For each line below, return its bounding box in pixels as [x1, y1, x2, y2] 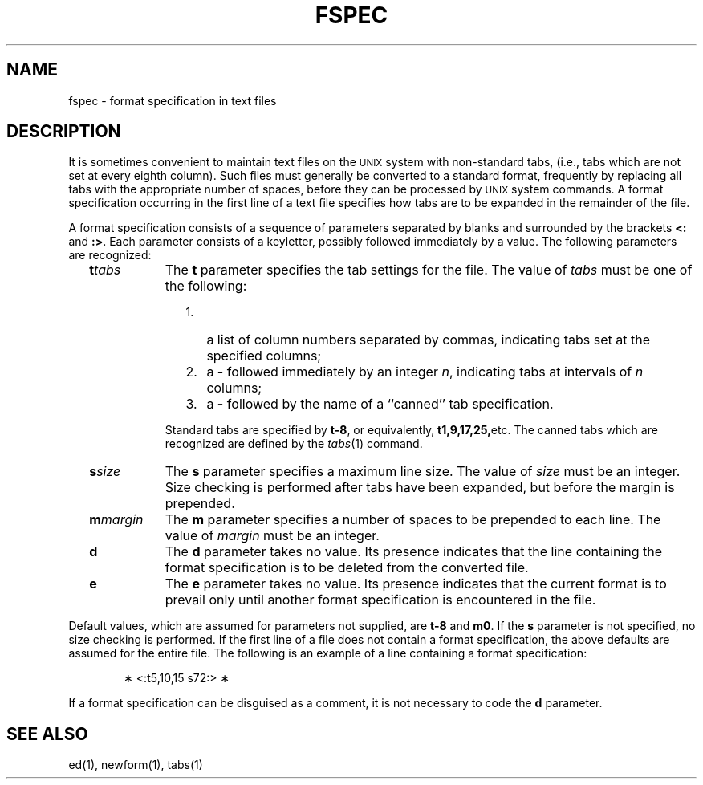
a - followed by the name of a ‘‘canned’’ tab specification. [206, 396, 554, 413]
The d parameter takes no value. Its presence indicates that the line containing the [165, 543, 663, 560]
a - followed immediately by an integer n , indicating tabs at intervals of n [206, 364, 644, 380]
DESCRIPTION [6, 121, 121, 142]
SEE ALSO [6, 723, 88, 744]
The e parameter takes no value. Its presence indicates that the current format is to [165, 576, 667, 592]
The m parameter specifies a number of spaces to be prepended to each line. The [165, 511, 661, 528]
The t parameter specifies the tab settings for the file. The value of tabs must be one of [165, 262, 693, 279]
